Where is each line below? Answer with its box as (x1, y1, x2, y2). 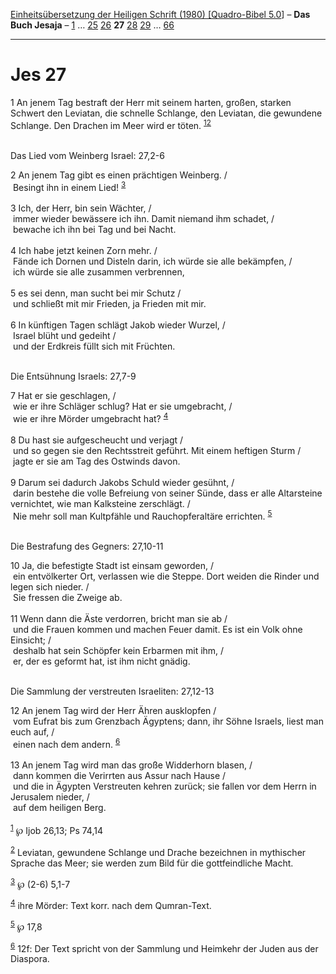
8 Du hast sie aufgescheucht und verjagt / (10, 434, 184, 446)
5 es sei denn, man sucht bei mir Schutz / (10, 287, 182, 299)
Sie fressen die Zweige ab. (12, 591, 123, 603)
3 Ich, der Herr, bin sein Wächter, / (10, 202, 152, 214)
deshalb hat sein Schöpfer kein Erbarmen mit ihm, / (12, 644, 225, 656)
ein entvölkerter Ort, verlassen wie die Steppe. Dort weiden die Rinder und (12, 570, 320, 582)
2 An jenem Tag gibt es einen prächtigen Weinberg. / (10, 169, 228, 181)
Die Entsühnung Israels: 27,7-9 (10, 370, 137, 383)
